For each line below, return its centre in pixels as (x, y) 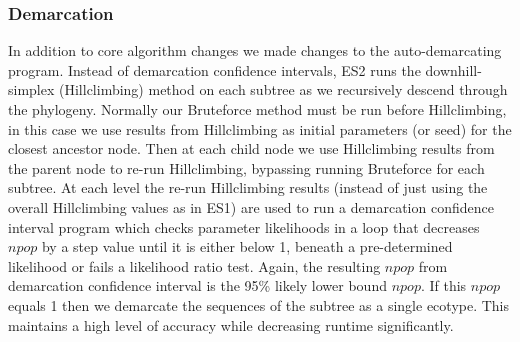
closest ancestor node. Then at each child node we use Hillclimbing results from (251, 148)
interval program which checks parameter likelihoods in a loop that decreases (244, 226)
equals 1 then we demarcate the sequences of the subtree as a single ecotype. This (259, 304)
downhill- (453, 69)
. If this (443, 285)
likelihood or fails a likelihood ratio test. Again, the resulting (194, 265)
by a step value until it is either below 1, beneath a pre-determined (247, 246)
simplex (31, 89)
